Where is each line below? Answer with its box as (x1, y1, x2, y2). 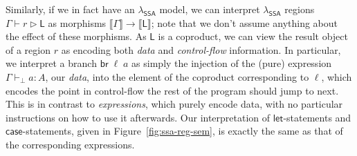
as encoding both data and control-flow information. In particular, (61, 42, 341, 57)
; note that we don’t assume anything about (151, 15, 338, 30)
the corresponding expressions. (6, 137, 135, 151)
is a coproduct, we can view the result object (158, 29, 348, 43)
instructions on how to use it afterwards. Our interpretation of (6, 110, 271, 124)
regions (284, 2, 315, 16)
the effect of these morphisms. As (6, 29, 147, 43)
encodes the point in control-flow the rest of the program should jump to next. (6, 83, 339, 97)
